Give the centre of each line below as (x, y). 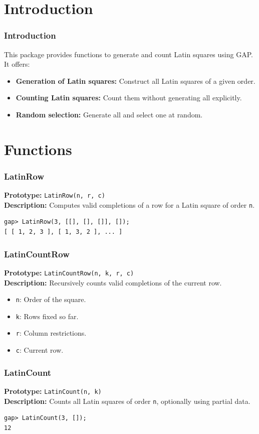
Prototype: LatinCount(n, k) (53, 391)
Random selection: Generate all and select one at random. (109, 114)
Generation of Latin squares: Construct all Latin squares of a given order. (136, 81)
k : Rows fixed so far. (47, 316)
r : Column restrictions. (51, 333)
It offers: (17, 64)
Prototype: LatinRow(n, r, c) (55, 195)
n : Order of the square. (51, 299)
